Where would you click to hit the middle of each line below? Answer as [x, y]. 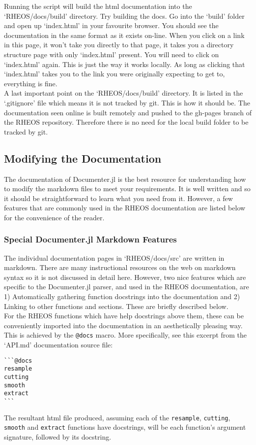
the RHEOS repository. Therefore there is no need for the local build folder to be [126, 122]
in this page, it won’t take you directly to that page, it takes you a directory [119, 45]
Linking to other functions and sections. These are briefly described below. [116, 306]
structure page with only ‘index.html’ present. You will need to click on [112, 54]
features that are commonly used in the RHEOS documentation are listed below [125, 208]
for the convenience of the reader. [54, 217]
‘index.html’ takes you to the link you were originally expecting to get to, [114, 74]
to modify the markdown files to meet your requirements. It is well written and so [127, 188]
